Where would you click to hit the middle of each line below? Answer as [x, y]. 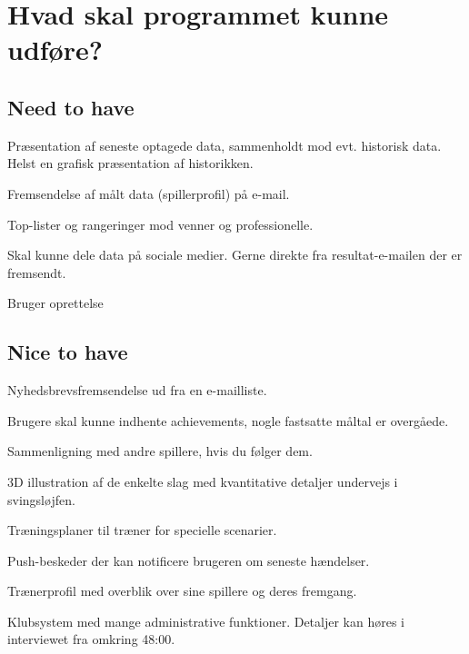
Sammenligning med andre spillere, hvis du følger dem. [160, 451]
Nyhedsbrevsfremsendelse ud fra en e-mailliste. [137, 390]
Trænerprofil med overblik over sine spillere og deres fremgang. [182, 591]
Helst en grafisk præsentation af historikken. [130, 163]
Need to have [71, 107]
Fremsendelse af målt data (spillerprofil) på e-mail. [149, 193]
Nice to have [68, 352]
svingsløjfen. [41, 499]
